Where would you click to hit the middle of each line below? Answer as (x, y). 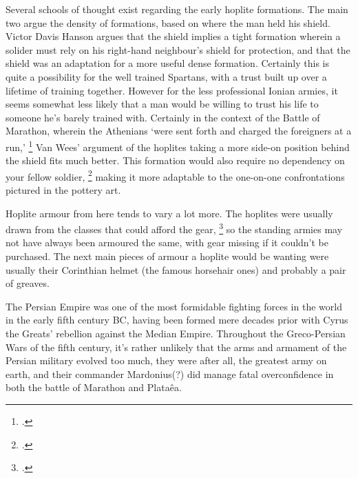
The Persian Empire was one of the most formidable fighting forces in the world (174, 306)
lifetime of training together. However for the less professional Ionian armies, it (172, 90)
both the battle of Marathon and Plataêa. (94, 387)
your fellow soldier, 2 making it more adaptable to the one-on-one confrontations (175, 175)
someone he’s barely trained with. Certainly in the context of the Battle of (163, 117)
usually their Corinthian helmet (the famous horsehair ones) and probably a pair (176, 269)
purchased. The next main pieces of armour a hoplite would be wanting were (167, 256)
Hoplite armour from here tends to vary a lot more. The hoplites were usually (169, 213)
